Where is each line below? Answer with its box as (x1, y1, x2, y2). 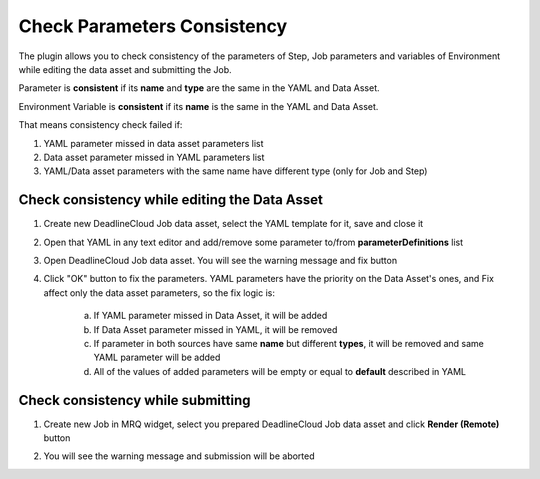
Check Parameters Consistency (18, 15, 288, 37)
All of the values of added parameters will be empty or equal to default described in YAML (93, 365, 467, 377)
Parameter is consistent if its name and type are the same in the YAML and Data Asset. (18, 82, 380, 94)
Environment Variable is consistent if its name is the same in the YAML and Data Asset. (18, 100, 379, 112)
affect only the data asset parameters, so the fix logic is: (43, 286, 275, 299)
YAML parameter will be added (93, 351, 221, 364)
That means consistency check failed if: (18, 119, 183, 131)
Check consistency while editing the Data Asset (18, 191, 324, 209)
